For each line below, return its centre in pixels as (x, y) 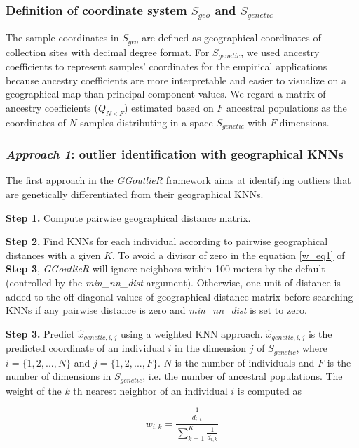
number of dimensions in (59, 376)
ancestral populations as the (287, 108)
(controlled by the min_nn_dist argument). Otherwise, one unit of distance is (173, 283)
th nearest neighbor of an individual (150, 390)
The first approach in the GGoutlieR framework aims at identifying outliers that (178, 180)
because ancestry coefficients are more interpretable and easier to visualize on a (176, 80)
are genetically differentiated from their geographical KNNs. (135, 194)
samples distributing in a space (147, 122)
